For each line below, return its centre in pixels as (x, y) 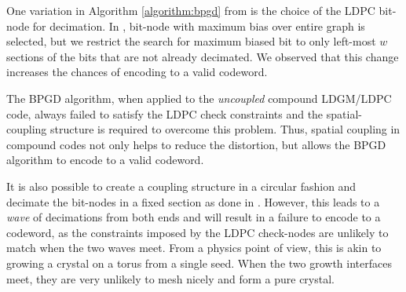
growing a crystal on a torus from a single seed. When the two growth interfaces (199, 263)
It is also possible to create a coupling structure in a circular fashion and (181, 186)
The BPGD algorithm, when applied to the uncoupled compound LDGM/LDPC (199, 98)
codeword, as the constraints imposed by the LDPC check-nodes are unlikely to (198, 232)
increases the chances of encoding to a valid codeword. (137, 72)
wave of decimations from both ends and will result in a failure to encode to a (194, 217)
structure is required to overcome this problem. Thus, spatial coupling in (225, 129)
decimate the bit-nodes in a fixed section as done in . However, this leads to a (193, 201)
